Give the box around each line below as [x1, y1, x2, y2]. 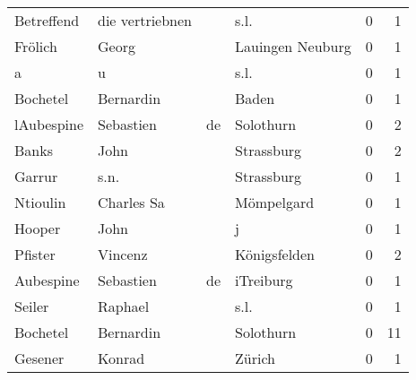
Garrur [14, 166, 58, 186]
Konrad [98, 348, 145, 368]
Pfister [14, 244, 56, 264]
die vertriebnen [98, 10, 192, 30]
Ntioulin [14, 192, 66, 212]
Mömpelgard [235, 192, 315, 212]
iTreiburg [235, 270, 293, 290]
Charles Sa [98, 192, 165, 212]
